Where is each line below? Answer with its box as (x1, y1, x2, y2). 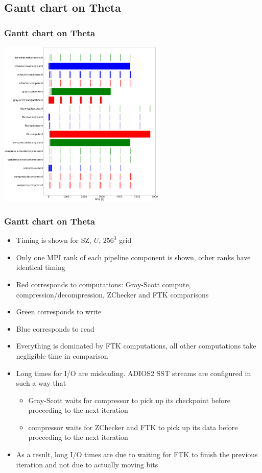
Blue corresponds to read (16, 323, 94, 334)
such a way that (16, 378, 66, 388)
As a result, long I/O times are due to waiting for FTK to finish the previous (16, 449, 258, 460)
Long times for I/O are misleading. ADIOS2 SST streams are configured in (16, 367, 251, 378)
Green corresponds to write (16, 306, 102, 317)
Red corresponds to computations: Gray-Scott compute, (16, 279, 191, 289)
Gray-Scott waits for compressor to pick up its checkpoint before (28, 394, 230, 405)
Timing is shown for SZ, (16, 235, 91, 245)
